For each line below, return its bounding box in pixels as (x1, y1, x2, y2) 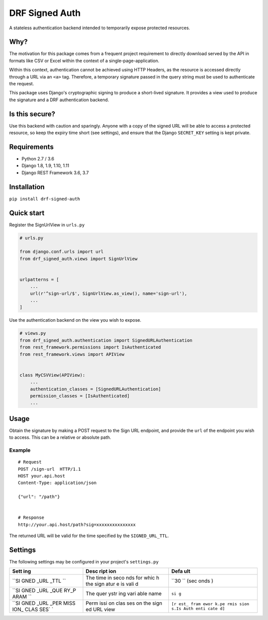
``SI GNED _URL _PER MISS (12, 600, 75, 607)
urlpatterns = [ (19, 276, 60, 282)
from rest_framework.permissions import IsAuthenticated (19, 344, 161, 350)
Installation (9, 183, 45, 191)
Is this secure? (9, 110, 56, 118)
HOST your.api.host (18, 473, 66, 479)
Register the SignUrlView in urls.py (9, 221, 85, 228)
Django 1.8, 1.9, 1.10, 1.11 (21, 163, 69, 169)
